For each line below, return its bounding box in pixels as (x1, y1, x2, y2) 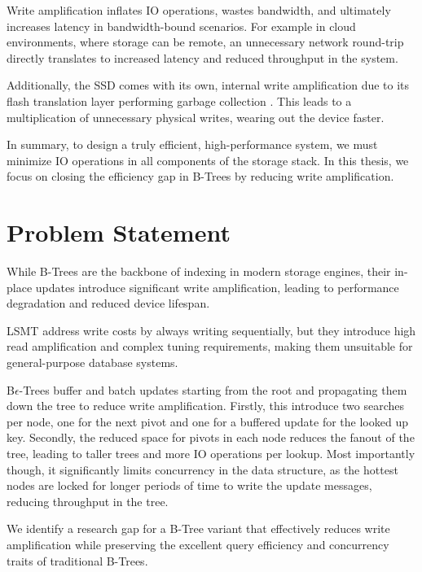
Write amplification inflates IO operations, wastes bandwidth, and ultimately (7, 2, 391, 18)
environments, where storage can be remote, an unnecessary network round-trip (7, 33, 404, 50)
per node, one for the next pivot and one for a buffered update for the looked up (7, 413, 408, 430)
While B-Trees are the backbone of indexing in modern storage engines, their (7, 263, 391, 280)
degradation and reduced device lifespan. (7, 295, 210, 312)
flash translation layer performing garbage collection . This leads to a (7, 92, 352, 109)
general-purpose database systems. (7, 354, 178, 371)
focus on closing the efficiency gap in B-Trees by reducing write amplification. (7, 168, 394, 185)
